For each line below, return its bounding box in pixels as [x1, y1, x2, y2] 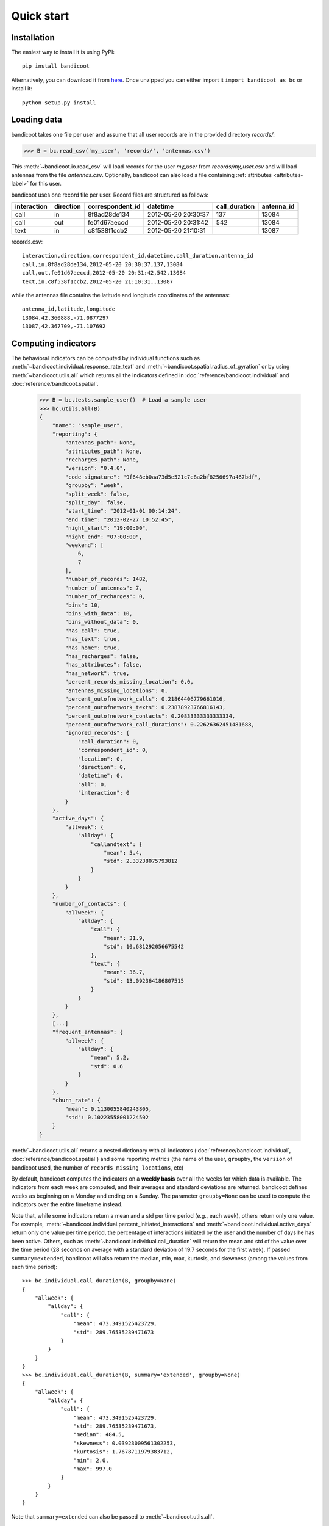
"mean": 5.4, [104, 849, 143, 856]
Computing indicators [11, 339, 96, 349]
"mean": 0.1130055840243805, [65, 1105, 152, 1112]
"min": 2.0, [73, 1456, 109, 1464]
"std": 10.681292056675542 [104, 943, 184, 950]
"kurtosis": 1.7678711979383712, [73, 1448, 174, 1455]
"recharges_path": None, [65, 456, 140, 463]
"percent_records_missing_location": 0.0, [65, 678, 194, 685]
